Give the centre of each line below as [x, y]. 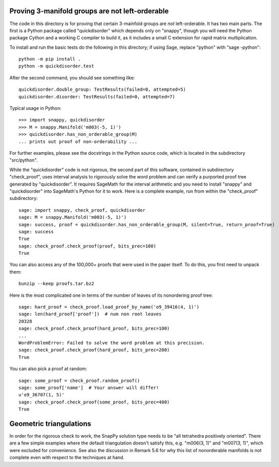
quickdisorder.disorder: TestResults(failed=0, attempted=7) [97, 97]
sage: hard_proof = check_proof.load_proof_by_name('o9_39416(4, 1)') [109, 307]
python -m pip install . [50, 59]
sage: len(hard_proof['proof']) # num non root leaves [90, 314]
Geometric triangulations [50, 424]
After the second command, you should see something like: [72, 77]
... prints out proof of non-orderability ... [78, 141]
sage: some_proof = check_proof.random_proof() [79, 380]
